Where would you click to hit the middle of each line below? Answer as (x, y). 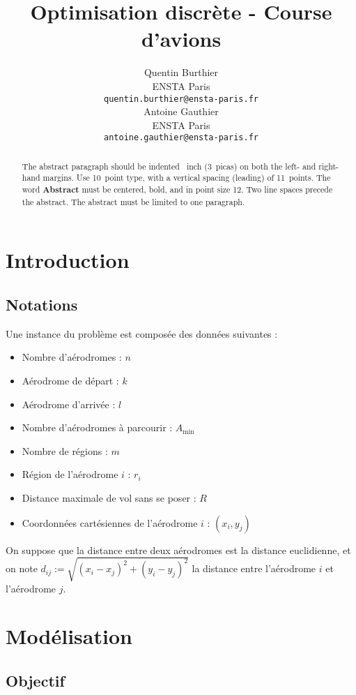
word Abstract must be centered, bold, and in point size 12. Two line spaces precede (177, 190)
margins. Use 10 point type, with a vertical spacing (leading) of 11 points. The (187, 178)
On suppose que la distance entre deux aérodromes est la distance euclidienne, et (178, 550)
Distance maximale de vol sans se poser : (109, 497)
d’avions (181, 39)
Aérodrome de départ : (70, 380)
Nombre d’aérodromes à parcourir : (97, 427)
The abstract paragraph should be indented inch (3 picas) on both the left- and (169, 166)
